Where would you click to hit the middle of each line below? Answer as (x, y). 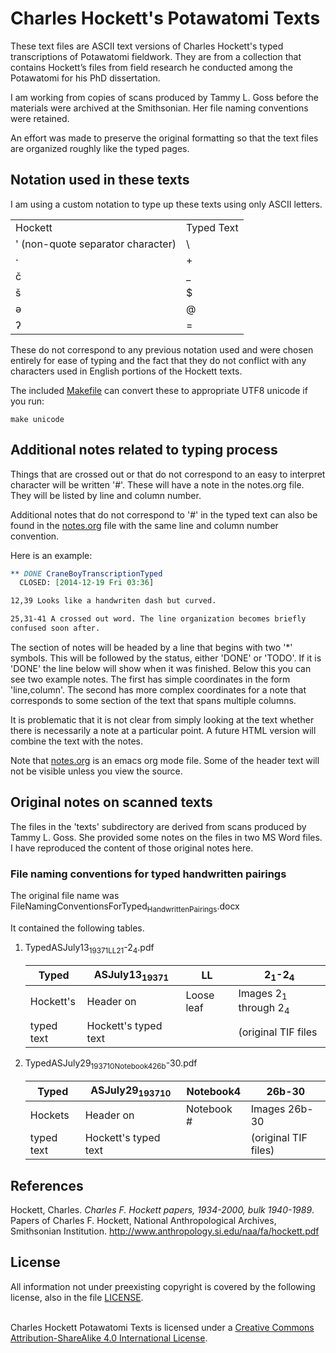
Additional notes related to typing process (144, 450)
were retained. (40, 118)
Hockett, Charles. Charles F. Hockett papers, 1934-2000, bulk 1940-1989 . (162, 1210)
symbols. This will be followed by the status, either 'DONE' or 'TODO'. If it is (166, 658)
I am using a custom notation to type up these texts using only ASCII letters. (166, 204)
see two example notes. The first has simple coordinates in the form (150, 679)
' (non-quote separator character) (96, 244)
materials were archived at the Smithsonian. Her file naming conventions (159, 108)
